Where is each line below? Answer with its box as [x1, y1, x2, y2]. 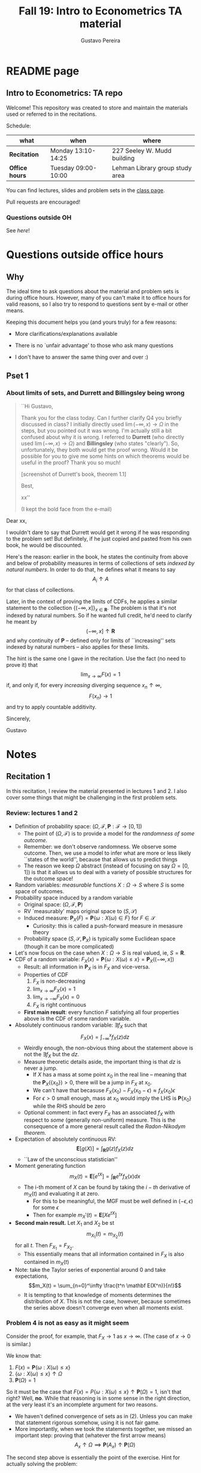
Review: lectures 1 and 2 [6, 809, 78, 817]
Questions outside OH [6, 213, 72, 222]
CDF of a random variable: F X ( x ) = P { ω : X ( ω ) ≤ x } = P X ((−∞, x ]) [14, 955, 175, 964]
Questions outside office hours [6, 248, 164, 262]
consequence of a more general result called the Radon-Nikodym [23, 1123, 185, 1130]
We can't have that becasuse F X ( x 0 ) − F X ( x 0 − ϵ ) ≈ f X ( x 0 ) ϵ [32, 1087, 175, 1095]
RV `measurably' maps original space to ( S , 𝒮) [23, 908, 138, 915]
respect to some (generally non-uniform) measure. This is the [23, 1116, 176, 1124]
